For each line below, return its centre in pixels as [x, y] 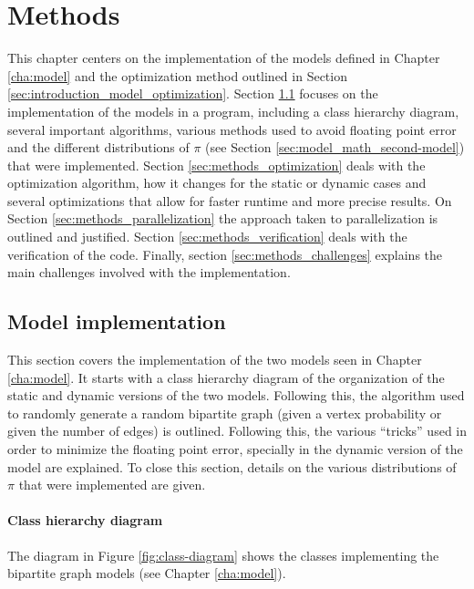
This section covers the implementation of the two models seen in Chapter [215, 360]
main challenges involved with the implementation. [149, 272]
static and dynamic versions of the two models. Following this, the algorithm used [236, 395]
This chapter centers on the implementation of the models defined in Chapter [224, 58]
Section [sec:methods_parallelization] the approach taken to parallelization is [223, 218]
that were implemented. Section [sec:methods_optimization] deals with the [216, 165]
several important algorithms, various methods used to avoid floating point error [232, 129]
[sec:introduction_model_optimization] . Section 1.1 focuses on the [193, 93]
